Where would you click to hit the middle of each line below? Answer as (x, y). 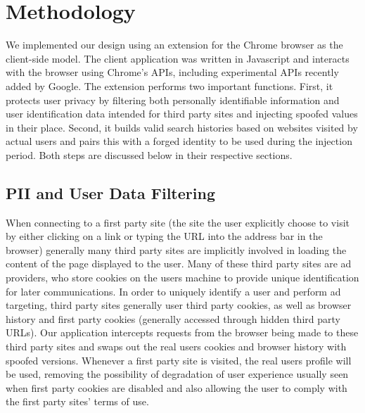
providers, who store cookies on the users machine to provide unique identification (182, 278)
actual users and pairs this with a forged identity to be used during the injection (179, 141)
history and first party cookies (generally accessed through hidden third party (173, 318)
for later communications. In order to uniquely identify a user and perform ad (173, 291)
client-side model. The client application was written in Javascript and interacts (178, 58)
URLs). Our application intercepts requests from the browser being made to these (182, 332)
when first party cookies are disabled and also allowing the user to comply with (177, 387)
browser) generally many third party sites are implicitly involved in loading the (176, 249)
